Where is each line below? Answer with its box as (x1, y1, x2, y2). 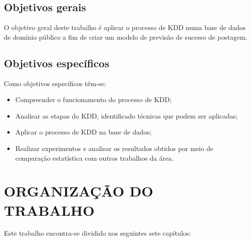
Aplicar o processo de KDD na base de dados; (15, 127, 152, 137)
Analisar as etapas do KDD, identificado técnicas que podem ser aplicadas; (15, 110, 238, 120)
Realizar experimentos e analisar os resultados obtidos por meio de (15, 143, 214, 153)
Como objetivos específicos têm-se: (4, 78, 106, 88)
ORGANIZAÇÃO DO (4, 181, 154, 201)
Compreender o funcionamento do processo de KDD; (15, 94, 172, 105)
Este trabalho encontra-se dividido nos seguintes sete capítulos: (4, 228, 191, 238)
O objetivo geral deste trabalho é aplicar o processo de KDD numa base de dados (4, 22, 246, 32)
